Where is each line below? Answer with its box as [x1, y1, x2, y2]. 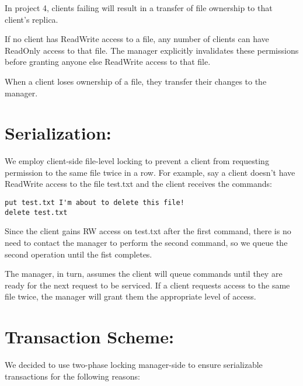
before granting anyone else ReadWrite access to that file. [5, 55, 211, 68]
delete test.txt [5, 208, 68, 217]
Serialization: [5, 121, 112, 145]
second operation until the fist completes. [5, 248, 152, 260]
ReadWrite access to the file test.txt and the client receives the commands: [5, 178, 272, 190]
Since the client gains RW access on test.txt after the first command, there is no [5, 225, 291, 237]
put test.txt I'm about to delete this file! [5, 199, 184, 207]
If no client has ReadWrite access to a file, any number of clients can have [5, 33, 269, 45]
